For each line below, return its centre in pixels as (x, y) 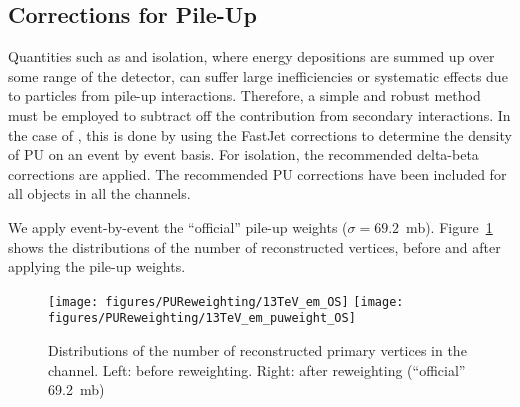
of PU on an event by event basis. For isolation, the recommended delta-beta (243, 154)
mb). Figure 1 (449, 226)
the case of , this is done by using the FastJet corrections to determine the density (260, 134)
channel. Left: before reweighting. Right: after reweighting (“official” (257, 369)
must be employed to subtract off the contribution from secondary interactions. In (259, 114)
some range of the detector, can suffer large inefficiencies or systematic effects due (258, 75)
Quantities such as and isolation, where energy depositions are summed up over (251, 56)
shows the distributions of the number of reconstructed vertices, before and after (254, 246)
